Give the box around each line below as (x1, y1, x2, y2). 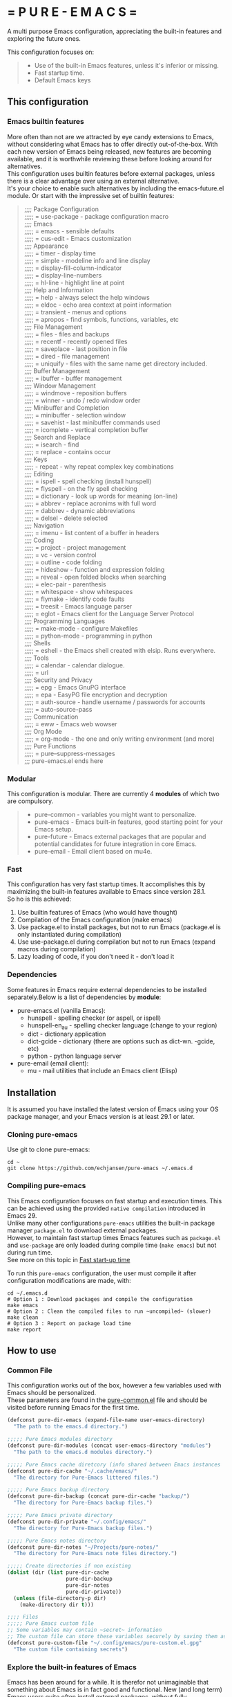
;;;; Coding (23, 536, 55, 544)
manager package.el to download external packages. (7, 1226, 158, 1234)
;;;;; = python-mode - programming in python (23, 631, 153, 640)
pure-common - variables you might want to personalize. (34, 810, 197, 818)
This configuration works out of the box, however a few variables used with (7, 1381, 222, 1390)
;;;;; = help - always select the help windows (23, 293, 150, 301)
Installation (7, 1086, 57, 1098)
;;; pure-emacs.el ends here (23, 756, 104, 765)
